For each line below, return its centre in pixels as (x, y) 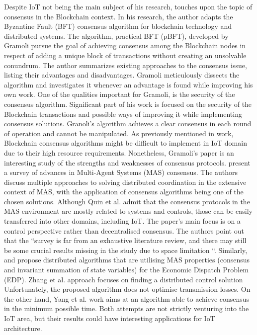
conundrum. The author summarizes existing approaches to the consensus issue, (126, 65)
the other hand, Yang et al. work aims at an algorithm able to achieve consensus (127, 298)
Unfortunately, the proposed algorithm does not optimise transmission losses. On (127, 289)
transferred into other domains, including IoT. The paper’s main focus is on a (122, 221)
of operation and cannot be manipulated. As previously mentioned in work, (119, 133)
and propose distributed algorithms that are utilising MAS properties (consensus (127, 260)
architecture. (23, 328)
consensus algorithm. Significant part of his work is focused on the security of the (128, 104)
